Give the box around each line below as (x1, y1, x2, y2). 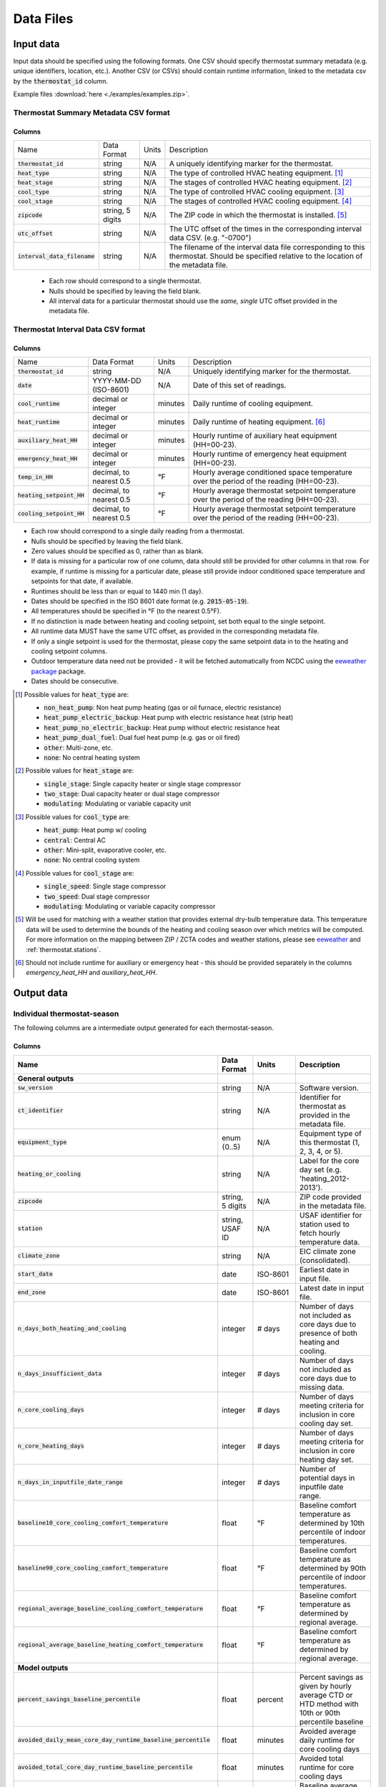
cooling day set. (299, 1418, 353, 1428)
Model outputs (17, 1663, 69, 1673)
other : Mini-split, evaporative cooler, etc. (44, 846, 167, 854)
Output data (13, 987, 68, 999)
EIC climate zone (299, 1246, 357, 1256)
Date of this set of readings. (192, 380, 287, 390)
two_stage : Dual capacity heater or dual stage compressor (44, 790, 220, 798)
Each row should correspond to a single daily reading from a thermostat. (31, 527, 244, 535)
